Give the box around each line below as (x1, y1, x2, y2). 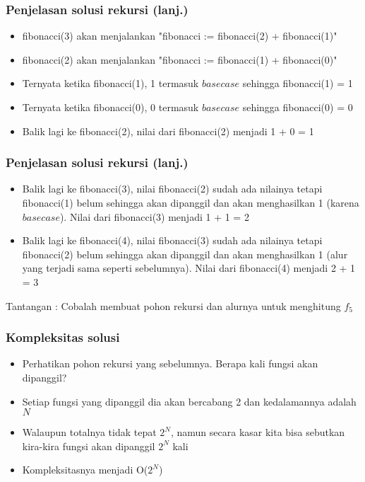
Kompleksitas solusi (6, 328, 120, 346)
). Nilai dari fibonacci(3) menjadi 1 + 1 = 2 (59, 209, 249, 224)
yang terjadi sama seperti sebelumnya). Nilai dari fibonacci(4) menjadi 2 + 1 (22, 260, 356, 275)
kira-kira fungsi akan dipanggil (22, 438, 155, 453)
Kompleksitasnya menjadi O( (22, 462, 148, 477)
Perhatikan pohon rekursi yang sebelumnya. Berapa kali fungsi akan (22, 356, 318, 371)
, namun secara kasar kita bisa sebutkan (170, 425, 345, 440)
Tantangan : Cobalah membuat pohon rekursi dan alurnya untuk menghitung (6, 298, 341, 313)
